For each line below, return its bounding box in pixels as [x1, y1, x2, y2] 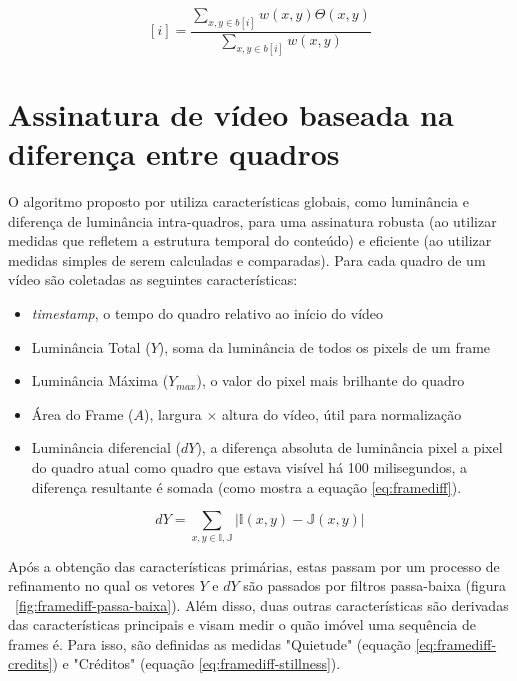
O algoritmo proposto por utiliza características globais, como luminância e [8, 191, 469, 212]
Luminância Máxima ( [31, 370, 169, 391]
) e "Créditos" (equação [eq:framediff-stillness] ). [52, 653, 341, 674]
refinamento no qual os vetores [8, 575, 195, 596]
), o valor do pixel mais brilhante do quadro [196, 370, 465, 391]
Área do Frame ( [31, 403, 134, 424]
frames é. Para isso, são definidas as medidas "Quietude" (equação [8, 633, 411, 654]
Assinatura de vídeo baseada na [8, 93, 454, 134]
